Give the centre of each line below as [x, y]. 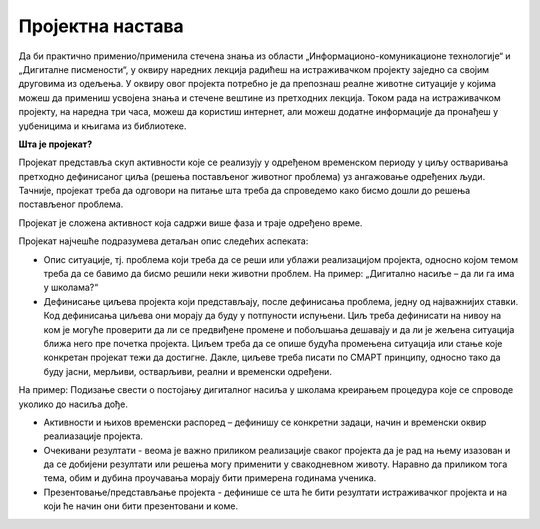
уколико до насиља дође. [73, 404]
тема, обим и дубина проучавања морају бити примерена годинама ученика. [210, 478]
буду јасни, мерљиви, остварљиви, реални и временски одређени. [187, 371]
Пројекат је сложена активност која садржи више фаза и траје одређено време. [190, 222]
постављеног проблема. [71, 204]
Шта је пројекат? [55, 144]
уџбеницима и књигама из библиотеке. [102, 126]
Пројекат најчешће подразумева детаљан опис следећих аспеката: [163, 241]
